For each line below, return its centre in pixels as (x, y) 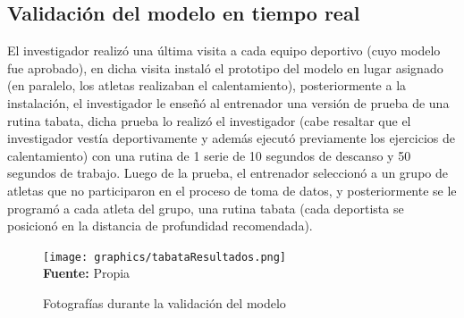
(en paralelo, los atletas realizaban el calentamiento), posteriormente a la (207, 85)
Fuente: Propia (87, 273)
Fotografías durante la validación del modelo (165, 302)
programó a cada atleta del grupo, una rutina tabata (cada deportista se (206, 208)
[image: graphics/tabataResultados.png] (165, 257)
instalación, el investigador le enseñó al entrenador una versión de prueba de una (228, 102)
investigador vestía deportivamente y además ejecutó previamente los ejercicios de (231, 138)
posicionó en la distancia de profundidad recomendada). (160, 226)
